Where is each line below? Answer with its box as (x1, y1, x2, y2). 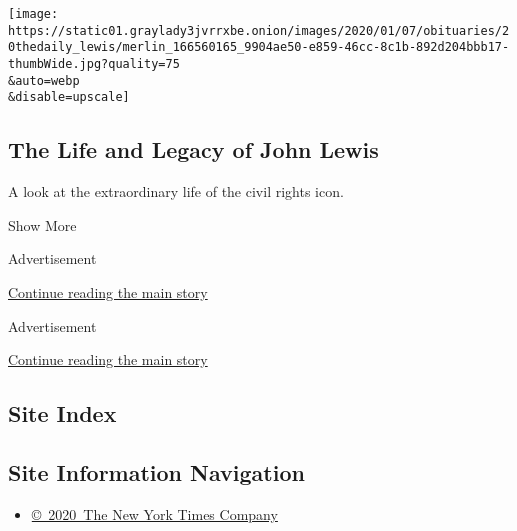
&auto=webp (8, 73, 80, 88)
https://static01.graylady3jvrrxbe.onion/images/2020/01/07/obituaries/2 (8, 23, 510, 38)
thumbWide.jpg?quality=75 (8, 56, 180, 71)
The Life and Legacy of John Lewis (8, 134, 379, 165)
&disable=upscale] (8, 90, 130, 105)
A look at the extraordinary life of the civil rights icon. (8, 181, 344, 202)
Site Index (8, 398, 117, 429)
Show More (8, 214, 77, 235)
